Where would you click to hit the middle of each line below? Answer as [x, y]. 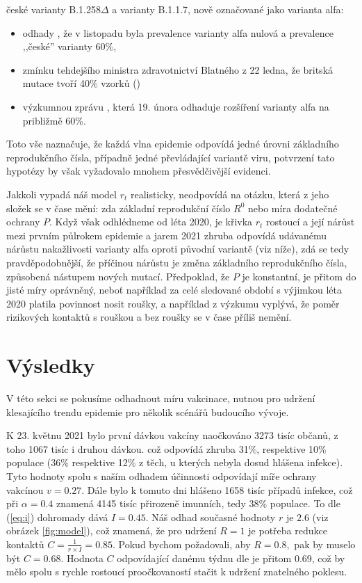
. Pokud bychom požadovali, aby [182, 544]
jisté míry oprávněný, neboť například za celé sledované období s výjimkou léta [174, 290]
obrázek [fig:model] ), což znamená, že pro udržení [112, 530]
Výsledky [51, 365]
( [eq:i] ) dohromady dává [57, 517]
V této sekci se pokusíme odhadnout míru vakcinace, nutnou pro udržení [161, 398]
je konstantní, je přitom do [299, 276]
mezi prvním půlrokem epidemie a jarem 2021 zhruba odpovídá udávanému [167, 235]
